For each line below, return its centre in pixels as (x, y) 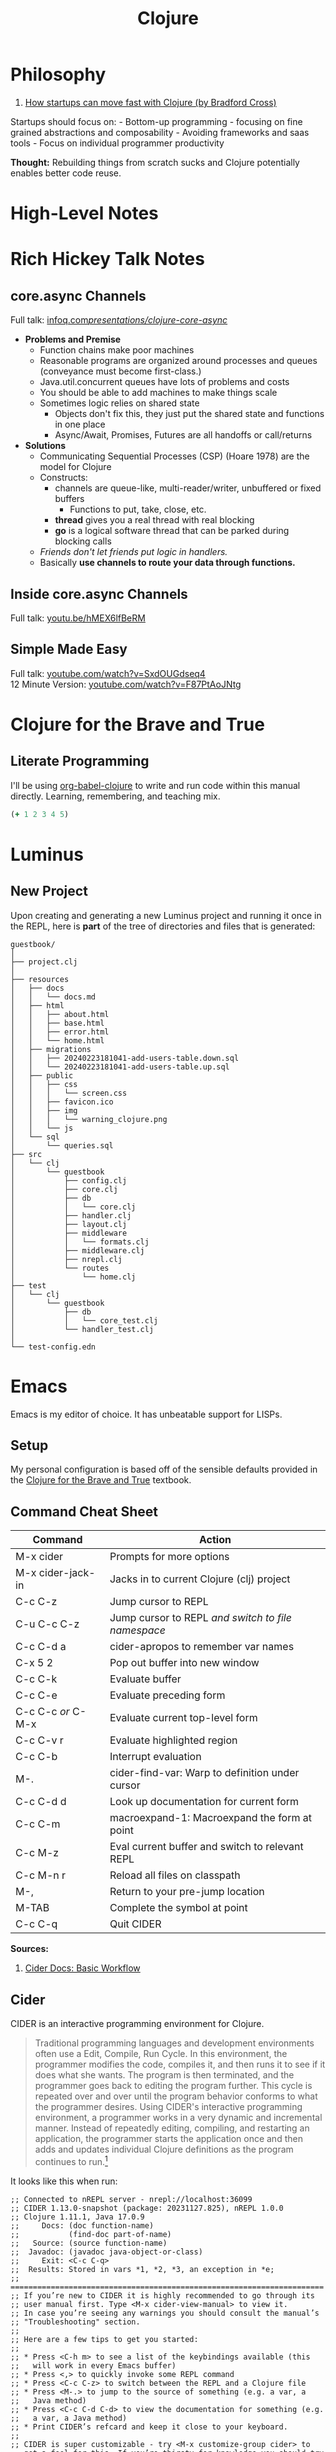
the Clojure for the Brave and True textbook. (101, 1480)
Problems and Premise (73, 339)
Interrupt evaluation (155, 1757)
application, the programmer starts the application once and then (168, 2138)
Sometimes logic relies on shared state (119, 403)
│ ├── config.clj (69, 1180)
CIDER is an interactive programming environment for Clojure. (137, 2023)
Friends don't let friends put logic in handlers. (133, 552)
